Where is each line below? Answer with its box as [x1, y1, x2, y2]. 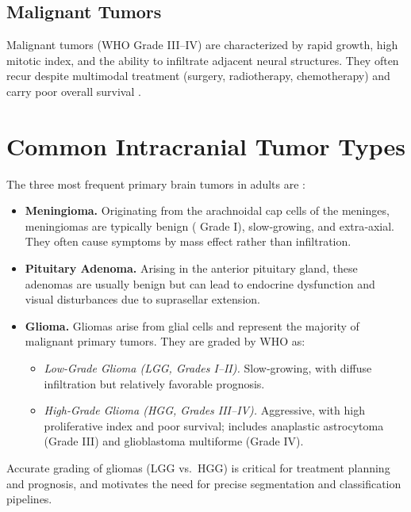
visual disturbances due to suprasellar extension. [25, 291, 260, 308]
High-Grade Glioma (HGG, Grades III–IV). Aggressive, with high [44, 402, 365, 418]
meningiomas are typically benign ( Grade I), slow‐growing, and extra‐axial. [25, 217, 394, 234]
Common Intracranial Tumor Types [6, 129, 406, 162]
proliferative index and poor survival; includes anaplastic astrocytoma [44, 417, 384, 434]
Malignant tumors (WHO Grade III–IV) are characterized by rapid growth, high [6, 36, 398, 53]
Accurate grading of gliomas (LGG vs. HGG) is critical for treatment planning [6, 460, 390, 476]
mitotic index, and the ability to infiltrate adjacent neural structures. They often [6, 52, 399, 68]
